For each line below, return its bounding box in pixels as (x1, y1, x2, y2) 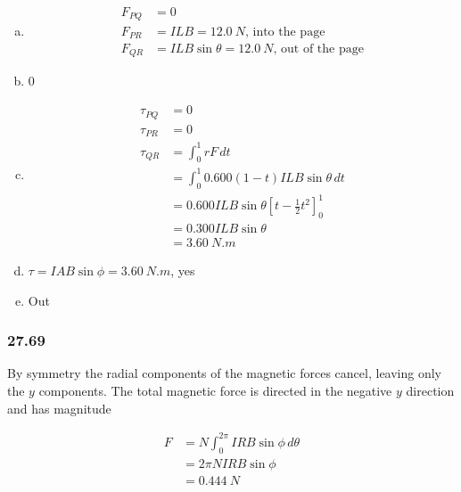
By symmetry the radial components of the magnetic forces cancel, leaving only (7, 364, 442, 382)
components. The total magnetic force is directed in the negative (38, 381, 392, 400)
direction (406, 381, 455, 400)
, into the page (244, 25, 325, 38)
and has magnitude (7, 398, 111, 417)
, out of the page (273, 42, 364, 55)
